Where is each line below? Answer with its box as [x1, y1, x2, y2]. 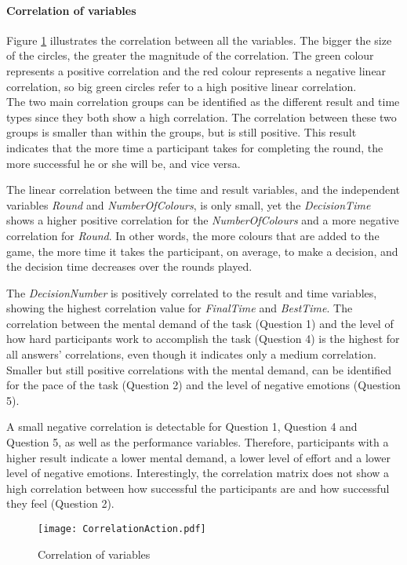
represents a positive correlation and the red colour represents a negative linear [6, 62, 387, 78]
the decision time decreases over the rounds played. [6, 258, 253, 275]
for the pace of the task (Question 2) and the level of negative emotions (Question [6, 377, 401, 393]
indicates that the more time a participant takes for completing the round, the [6, 139, 383, 155]
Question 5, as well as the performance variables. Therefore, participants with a [6, 434, 389, 450]
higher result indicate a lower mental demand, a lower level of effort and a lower [6, 449, 391, 465]
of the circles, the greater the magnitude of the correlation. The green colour [6, 47, 374, 64]
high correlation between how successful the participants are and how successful [6, 479, 390, 496]
